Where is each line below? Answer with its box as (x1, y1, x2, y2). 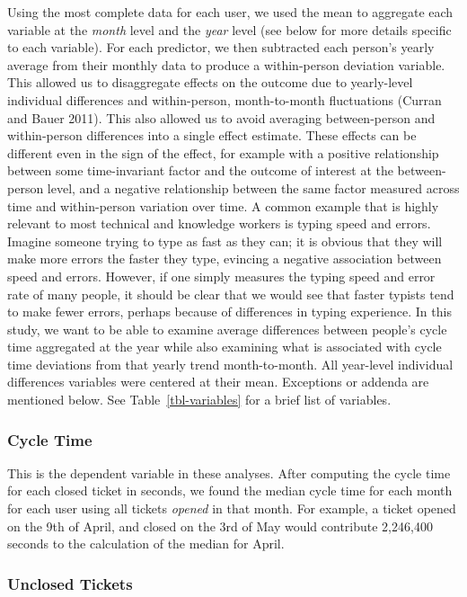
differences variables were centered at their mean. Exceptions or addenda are (7, 372, 429, 391)
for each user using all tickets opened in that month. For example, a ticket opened (7, 499, 456, 518)
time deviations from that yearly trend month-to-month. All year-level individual (7, 354, 454, 373)
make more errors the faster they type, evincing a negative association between (7, 249, 442, 268)
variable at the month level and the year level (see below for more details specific (7, 20, 452, 39)
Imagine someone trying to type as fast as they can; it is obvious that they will (7, 231, 443, 250)
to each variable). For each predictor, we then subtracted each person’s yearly (7, 38, 435, 57)
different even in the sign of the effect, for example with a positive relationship (7, 143, 439, 162)
